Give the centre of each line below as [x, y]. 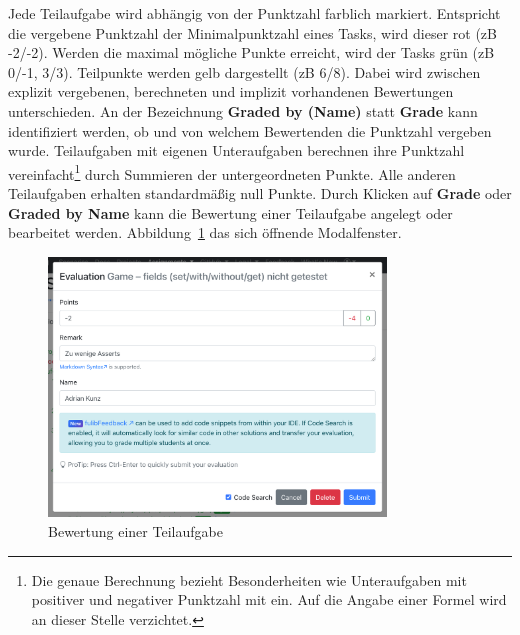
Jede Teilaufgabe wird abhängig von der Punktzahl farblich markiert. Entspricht [254, 13]
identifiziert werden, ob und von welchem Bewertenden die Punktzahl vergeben [250, 130]
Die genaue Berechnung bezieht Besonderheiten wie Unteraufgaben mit [249, 579]
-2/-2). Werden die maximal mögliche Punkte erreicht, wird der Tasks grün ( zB [251, 52]
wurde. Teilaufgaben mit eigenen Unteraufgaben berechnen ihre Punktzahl [236, 150]
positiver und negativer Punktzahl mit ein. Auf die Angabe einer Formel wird [269, 599]
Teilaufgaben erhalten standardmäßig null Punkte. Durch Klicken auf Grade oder [260, 193]
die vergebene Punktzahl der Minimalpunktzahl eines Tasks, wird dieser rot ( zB [252, 32]
